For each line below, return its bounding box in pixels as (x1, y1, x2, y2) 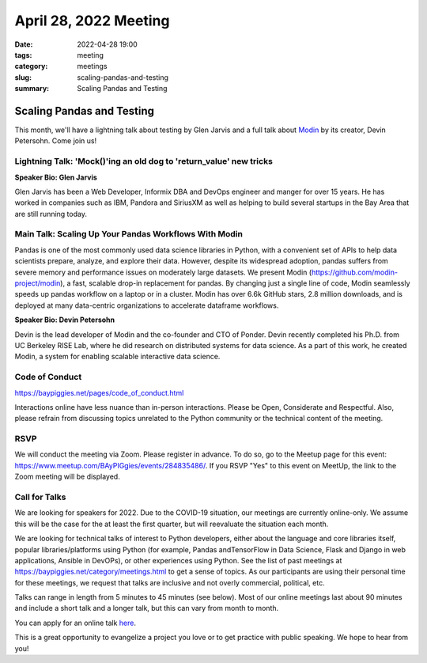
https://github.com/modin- (311, 267, 399, 277)
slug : (14, 72, 32, 82)
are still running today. (14, 209, 87, 218)
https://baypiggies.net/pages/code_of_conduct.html (14, 388, 184, 397)
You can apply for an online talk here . (14, 618, 136, 627)
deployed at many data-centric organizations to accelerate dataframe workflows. (14, 301, 279, 310)
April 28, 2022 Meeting (14, 12, 170, 29)
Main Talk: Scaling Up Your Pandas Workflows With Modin (14, 229, 243, 240)
